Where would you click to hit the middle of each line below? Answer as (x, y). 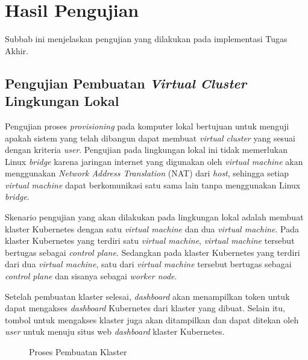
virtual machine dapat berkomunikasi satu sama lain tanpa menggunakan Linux (153, 185)
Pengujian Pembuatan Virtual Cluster (126, 83)
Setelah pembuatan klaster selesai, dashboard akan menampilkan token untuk (147, 296)
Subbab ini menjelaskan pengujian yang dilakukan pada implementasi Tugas (146, 39)
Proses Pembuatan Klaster (78, 352)
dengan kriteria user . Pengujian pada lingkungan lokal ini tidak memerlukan (146, 150)
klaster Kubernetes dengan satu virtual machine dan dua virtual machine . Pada (152, 228)
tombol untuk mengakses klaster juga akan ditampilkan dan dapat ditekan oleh (152, 319)
